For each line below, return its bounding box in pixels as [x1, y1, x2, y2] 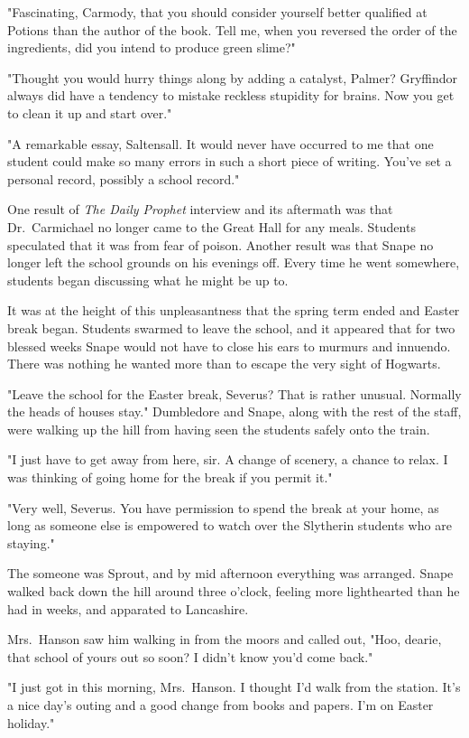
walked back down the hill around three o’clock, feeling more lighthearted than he [7, 582, 460, 601]
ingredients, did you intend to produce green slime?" [7, 38, 296, 57]
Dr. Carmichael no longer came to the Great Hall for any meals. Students [7, 217, 416, 236]
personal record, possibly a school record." [7, 169, 240, 188]
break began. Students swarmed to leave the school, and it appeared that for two [7, 318, 455, 337]
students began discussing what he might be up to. [7, 270, 289, 289]
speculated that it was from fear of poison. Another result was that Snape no [7, 235, 434, 254]
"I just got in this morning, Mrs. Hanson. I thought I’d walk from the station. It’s [7, 677, 461, 696]
